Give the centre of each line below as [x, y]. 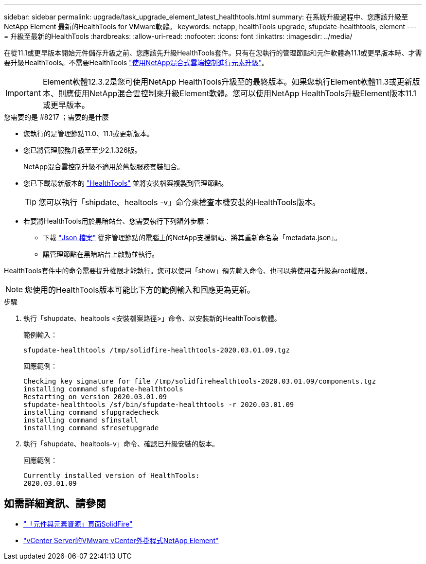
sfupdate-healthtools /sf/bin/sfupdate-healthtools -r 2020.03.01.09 [159, 405]
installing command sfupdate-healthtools [103, 389]
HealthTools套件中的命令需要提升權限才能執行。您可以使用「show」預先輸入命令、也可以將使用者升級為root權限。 [188, 271]
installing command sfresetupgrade [91, 428]
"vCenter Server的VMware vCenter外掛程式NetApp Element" [121, 540]
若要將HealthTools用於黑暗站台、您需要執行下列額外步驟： [117, 221]
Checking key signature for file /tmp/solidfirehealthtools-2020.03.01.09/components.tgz [200, 381]
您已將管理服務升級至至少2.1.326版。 [82, 150]
